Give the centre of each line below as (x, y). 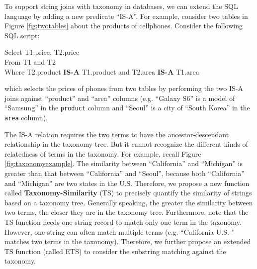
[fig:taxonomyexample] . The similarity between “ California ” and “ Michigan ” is (124, 163)
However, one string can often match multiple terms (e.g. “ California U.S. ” (120, 231)
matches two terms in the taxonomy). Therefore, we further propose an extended (128, 241)
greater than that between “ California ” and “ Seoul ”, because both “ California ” (125, 173)
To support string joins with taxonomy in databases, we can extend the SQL (121, 6)
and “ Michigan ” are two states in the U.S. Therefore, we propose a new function (127, 183)
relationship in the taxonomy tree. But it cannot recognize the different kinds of (126, 144)
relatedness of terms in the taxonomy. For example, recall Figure (103, 153)
